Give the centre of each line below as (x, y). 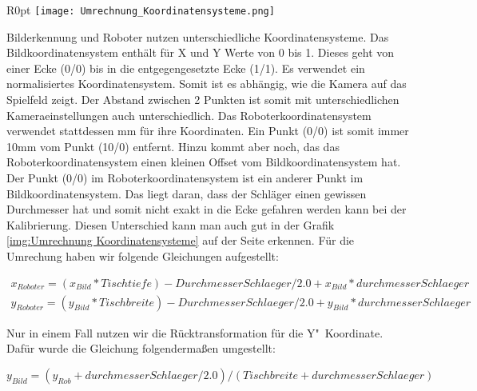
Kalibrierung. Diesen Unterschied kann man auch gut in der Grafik (171, 224)
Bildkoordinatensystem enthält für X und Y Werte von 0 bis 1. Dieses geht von (201, 52)
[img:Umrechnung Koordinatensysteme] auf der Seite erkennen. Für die (181, 240)
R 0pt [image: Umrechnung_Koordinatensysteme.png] (141, 10)
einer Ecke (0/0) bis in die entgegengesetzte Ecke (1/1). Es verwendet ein (186, 68)
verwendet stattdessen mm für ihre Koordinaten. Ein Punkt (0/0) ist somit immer (208, 131)
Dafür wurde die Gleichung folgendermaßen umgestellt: (141, 348)
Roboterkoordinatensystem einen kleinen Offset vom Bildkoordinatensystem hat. (204, 162)
